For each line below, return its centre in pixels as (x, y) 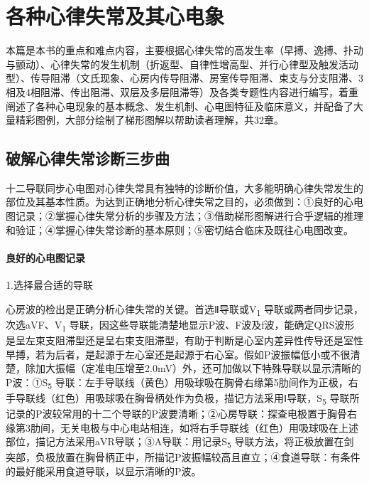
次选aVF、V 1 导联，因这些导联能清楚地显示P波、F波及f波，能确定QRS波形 (180, 325)
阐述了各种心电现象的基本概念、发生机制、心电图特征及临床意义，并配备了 (180, 106)
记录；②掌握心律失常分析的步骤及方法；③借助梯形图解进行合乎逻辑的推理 (189, 216)
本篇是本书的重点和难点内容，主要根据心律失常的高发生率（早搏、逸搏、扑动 (184, 50)
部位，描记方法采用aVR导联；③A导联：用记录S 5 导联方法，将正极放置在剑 (180, 442)
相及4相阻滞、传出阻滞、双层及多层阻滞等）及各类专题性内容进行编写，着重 (182, 91)
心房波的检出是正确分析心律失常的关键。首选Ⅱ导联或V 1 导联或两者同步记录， (184, 309)
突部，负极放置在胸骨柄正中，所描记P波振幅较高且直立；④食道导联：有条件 (183, 457)
